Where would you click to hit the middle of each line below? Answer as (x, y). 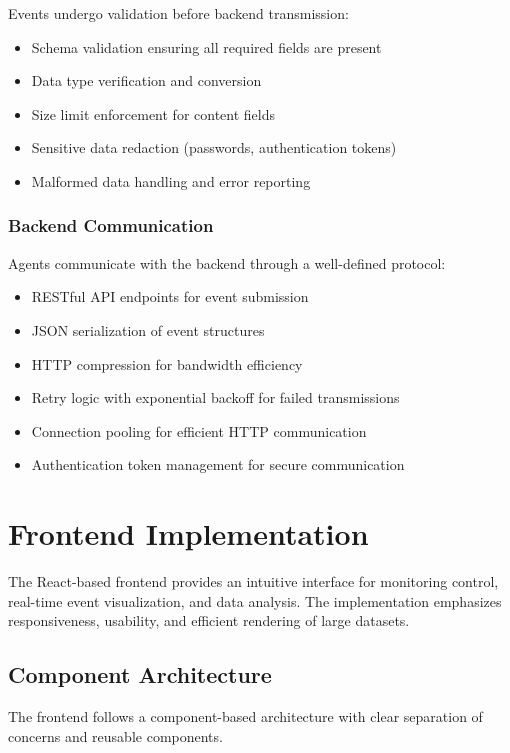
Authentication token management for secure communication (218, 464)
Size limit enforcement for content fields (153, 113)
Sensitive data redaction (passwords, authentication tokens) (214, 147)
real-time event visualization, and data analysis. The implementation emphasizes (255, 600)
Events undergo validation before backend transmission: (178, 13)
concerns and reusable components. (115, 735)
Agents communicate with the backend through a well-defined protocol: (227, 262)
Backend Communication (111, 225)
